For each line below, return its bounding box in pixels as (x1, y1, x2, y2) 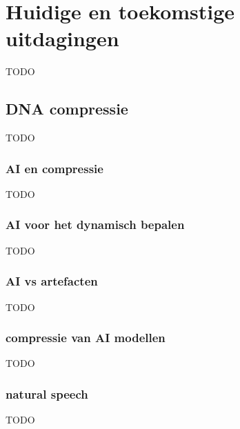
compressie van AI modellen (6, 329, 166, 346)
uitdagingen (6, 24, 119, 52)
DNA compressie (6, 98, 128, 119)
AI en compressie (6, 159, 103, 177)
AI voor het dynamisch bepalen (6, 216, 185, 233)
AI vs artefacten (6, 272, 98, 290)
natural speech (6, 385, 88, 402)
